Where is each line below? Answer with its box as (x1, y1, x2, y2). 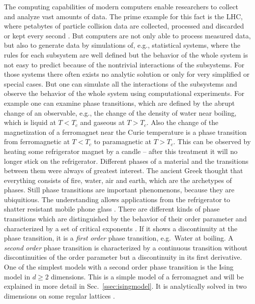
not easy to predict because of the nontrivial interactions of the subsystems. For (4, 59, 245, 69)
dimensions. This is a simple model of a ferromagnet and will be (51, 271, 244, 281)
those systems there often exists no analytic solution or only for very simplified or (4, 69, 250, 79)
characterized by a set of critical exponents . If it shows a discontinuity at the (4, 223, 237, 233)
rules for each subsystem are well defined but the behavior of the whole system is (4, 49, 248, 60)
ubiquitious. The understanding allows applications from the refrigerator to (4, 194, 230, 204)
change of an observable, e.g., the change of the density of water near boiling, (4, 107, 237, 118)
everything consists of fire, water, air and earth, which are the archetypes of (4, 175, 232, 185)
